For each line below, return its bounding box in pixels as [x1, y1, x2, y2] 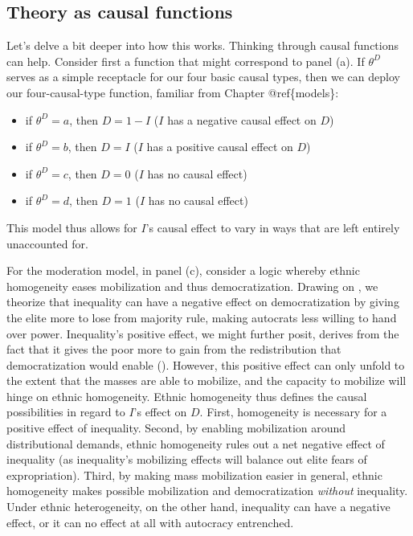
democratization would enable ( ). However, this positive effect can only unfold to [6, 356, 405, 373]
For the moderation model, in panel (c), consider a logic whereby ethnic [6, 262, 360, 279]
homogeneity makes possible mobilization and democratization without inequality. [6, 482, 408, 499]
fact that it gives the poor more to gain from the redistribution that [6, 341, 341, 358]
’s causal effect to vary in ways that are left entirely [145, 219, 400, 235]
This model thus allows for [6, 219, 137, 235]
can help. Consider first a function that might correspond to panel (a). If [6, 52, 365, 69]
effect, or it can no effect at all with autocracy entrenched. [6, 513, 294, 530]
